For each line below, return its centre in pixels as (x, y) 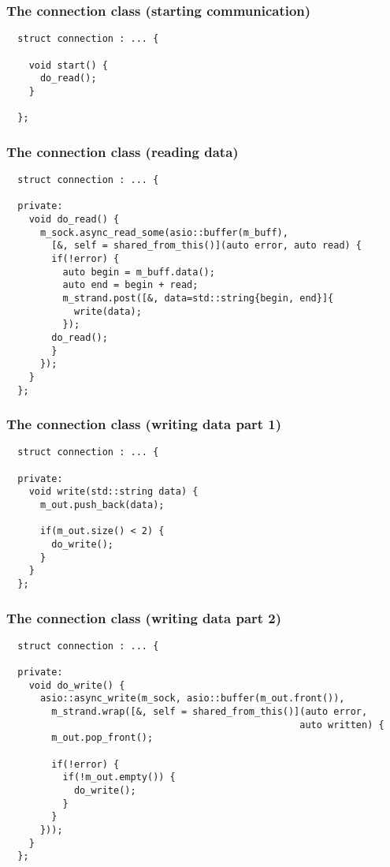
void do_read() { (74, 219)
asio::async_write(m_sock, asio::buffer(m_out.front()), (192, 699)
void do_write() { (77, 685)
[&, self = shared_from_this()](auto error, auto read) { (207, 246)
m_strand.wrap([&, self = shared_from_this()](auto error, (210, 712)
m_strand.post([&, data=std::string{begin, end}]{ (198, 298)
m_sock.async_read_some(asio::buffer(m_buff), (164, 232)
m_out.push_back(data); (102, 505)
